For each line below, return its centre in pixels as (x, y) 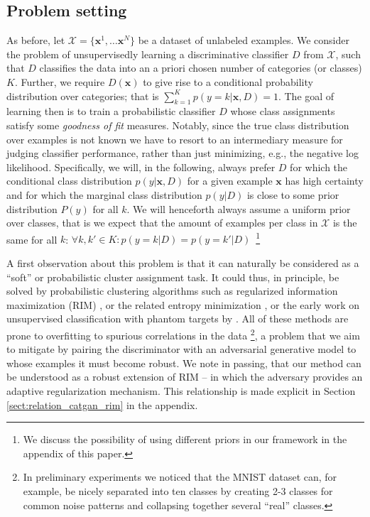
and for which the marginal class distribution (104, 194)
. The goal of (306, 96)
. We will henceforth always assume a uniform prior (239, 208)
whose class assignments (283, 111)
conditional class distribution (69, 181)
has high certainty (324, 181)
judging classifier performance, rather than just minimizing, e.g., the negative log (183, 153)
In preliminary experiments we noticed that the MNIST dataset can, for (180, 477)
